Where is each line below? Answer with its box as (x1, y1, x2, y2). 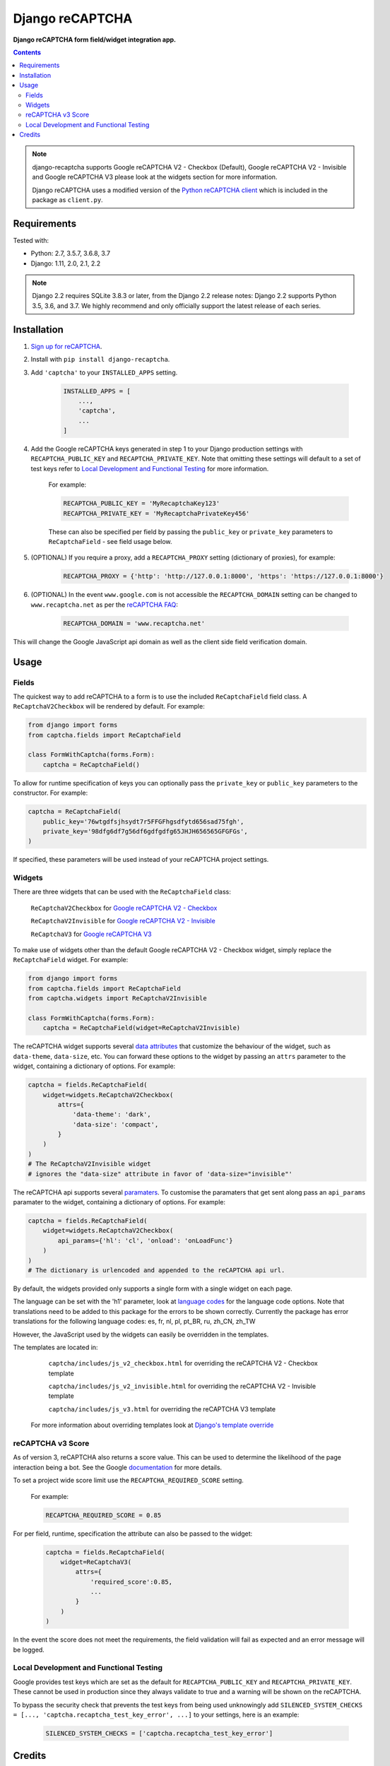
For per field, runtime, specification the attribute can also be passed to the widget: (13, 1529, 253, 1538)
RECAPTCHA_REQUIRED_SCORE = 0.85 (45, 1511, 162, 1519)
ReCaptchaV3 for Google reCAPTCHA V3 (30, 930, 152, 938)
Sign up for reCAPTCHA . (30, 342, 102, 350)
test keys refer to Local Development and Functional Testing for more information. (30, 464, 269, 473)
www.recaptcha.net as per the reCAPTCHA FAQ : (30, 600, 178, 609)
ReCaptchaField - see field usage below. (48, 538, 172, 546)
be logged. (13, 1645, 45, 1654)
